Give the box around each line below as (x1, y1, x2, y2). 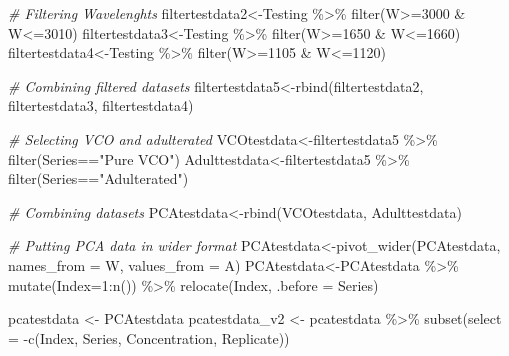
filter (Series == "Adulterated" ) (8, 168, 189, 189)
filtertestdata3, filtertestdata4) (8, 95, 194, 116)
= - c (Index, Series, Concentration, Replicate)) (8, 327, 290, 348)
